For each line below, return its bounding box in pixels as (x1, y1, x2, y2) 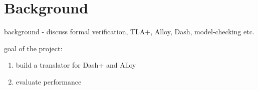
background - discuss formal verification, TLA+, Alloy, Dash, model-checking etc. (4, 26, 254, 37)
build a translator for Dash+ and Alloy (16, 60, 136, 70)
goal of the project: (4, 43, 63, 53)
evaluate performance (16, 76, 82, 87)
